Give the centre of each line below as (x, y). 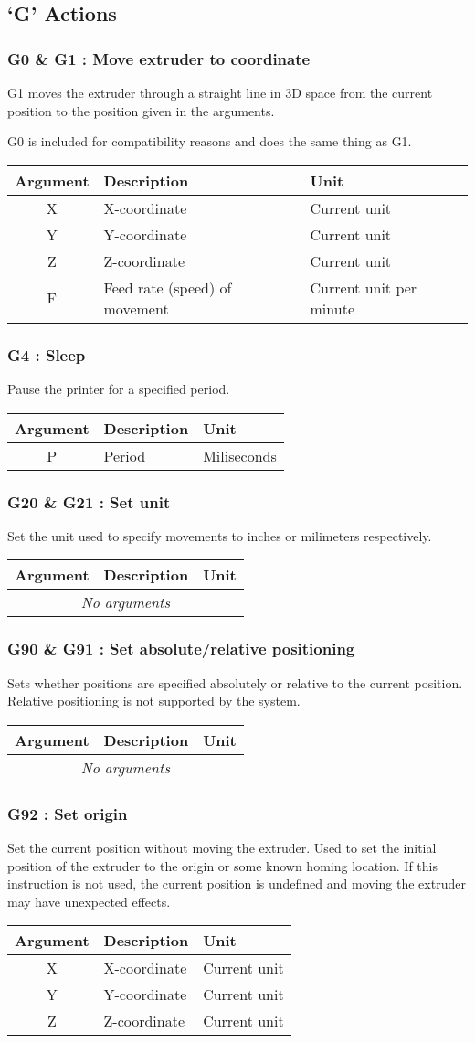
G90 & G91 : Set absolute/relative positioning (181, 649)
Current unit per (364, 287)
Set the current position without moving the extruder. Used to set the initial (222, 848)
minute (332, 308)
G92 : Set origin (68, 813)
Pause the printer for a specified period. (119, 388)
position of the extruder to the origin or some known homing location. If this (222, 865)
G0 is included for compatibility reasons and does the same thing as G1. (210, 141)
